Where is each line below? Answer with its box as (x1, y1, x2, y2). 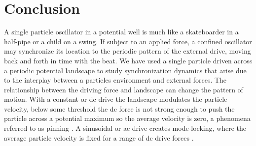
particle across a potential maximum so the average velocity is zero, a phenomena (4, 113, 251, 123)
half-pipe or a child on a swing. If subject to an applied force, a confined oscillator (4, 36, 252, 46)
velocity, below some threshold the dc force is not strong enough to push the (4, 103, 235, 114)
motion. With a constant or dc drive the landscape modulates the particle (4, 94, 227, 104)
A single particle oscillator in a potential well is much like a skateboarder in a (4, 27, 239, 37)
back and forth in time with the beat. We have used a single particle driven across (4, 55, 253, 65)
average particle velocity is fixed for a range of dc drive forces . (4, 132, 194, 143)
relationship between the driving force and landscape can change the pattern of (4, 84, 243, 94)
